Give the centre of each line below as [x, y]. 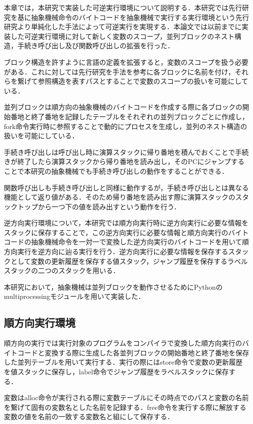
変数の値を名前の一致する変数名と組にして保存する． [89, 416]
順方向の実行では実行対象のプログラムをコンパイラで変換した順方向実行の [123, 343]
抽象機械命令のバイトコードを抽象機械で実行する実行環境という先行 [140, 17]
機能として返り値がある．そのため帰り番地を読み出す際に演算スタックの [120, 197]
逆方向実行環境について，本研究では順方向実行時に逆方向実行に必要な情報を [126, 223]
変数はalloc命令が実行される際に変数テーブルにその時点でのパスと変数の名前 [126, 397]
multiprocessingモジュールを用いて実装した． [74, 296]
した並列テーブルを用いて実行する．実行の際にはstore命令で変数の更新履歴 [123, 362]
